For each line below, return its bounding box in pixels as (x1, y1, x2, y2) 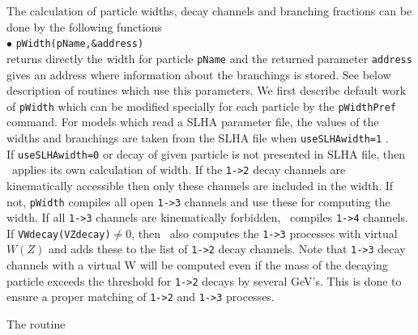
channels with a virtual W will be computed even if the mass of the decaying (6, 257, 388, 274)
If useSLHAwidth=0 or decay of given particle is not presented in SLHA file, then (6, 145, 405, 162)
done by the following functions (6, 18, 162, 35)
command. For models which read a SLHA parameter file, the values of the (6, 113, 379, 130)
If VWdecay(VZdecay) (6, 224, 111, 241)
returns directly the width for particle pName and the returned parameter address (6, 49, 412, 66)
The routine (6, 316, 66, 333)
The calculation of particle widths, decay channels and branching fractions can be (6, 2, 412, 19)
